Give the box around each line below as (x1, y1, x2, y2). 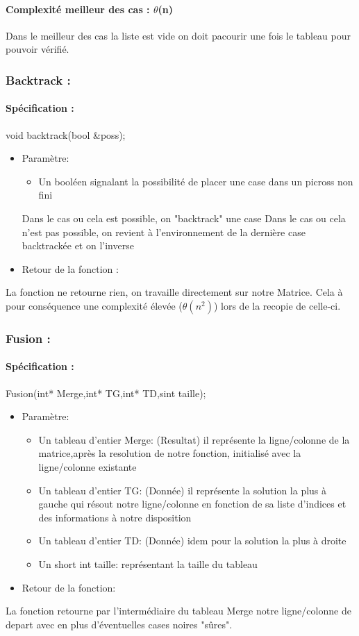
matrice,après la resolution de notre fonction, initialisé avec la (38, 446, 301, 460)
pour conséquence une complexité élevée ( (6, 298, 183, 312)
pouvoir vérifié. (6, 42, 69, 56)
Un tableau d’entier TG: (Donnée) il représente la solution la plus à (38, 483, 327, 497)
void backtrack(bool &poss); (6, 127, 126, 142)
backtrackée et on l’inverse (22, 238, 134, 253)
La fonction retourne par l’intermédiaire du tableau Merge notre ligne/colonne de (6, 603, 351, 618)
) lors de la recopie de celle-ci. (213, 298, 341, 312)
